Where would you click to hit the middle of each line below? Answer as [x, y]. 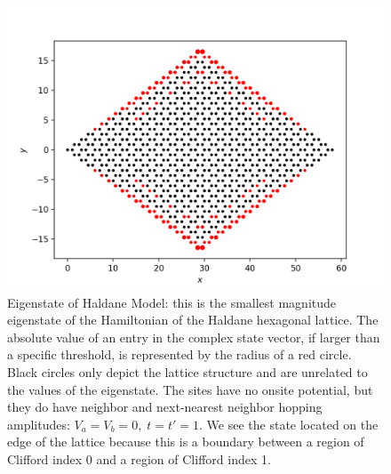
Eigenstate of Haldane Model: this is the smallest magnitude [172, 302]
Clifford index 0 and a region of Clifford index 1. [139, 458]
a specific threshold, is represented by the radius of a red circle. [180, 354]
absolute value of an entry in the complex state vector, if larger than [194, 337]
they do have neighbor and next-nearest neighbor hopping [165, 407]
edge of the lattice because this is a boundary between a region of [186, 442]
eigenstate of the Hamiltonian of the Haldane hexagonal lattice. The [193, 320]
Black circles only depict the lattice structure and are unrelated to [188, 371]
